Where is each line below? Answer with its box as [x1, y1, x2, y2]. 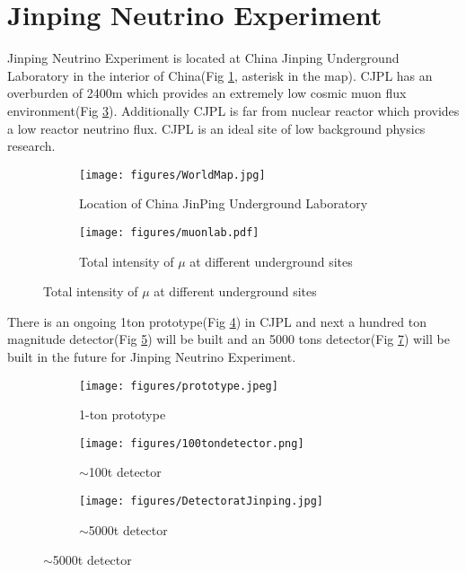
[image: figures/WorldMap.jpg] [79, 168, 266, 181]
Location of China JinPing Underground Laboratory [79, 194, 368, 213]
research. [7, 136, 56, 155]
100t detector [88, 462, 162, 481]
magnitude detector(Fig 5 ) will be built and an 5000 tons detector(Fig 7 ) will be [7, 330, 450, 348]
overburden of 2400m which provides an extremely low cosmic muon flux [7, 84, 407, 102]
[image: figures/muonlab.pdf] [79, 225, 259, 239]
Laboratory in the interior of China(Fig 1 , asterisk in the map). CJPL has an [7, 66, 433, 84]
